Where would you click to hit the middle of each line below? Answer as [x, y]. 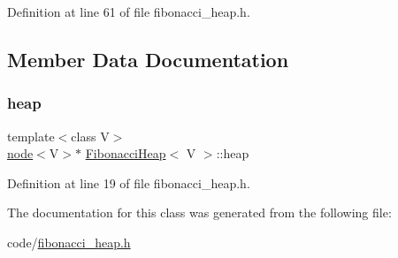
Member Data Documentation [148, 59]
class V [90, 136]
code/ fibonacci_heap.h [69, 242]
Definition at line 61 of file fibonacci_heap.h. [129, 11]
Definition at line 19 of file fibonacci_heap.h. [129, 182]
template [31, 136]
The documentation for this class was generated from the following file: [199, 212]
